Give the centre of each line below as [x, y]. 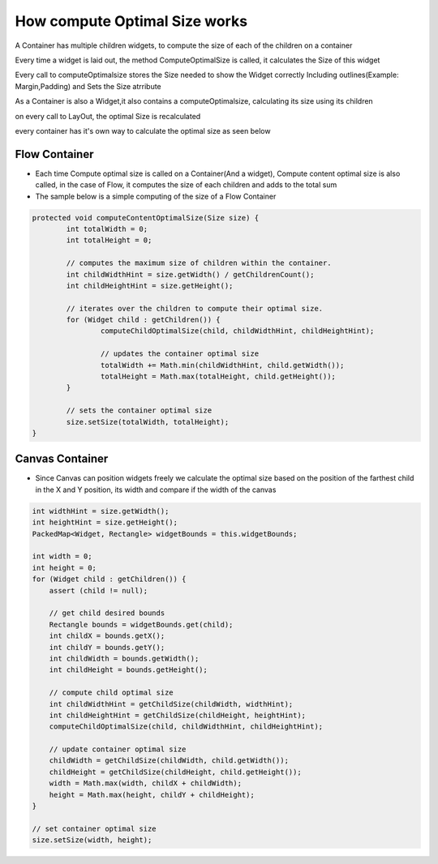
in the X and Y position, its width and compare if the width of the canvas [156, 490]
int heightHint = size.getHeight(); [105, 522]
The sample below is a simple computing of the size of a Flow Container [156, 196]
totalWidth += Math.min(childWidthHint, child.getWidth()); [222, 365]
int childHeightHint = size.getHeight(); [150, 285]
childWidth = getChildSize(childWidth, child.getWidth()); [169, 761]
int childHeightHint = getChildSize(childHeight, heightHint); [178, 715]
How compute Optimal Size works [131, 21]
